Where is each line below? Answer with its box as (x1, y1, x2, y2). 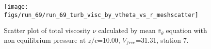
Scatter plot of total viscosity (4, 25, 91, 35)
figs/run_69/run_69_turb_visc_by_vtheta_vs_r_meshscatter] (4, 11, 198, 18)
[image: (4, 3, 29, 10)
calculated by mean (98, 25, 156, 35)
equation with (166, 25, 207, 35)
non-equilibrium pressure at (4, 34, 86, 45)
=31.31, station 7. (135, 34, 189, 45)
